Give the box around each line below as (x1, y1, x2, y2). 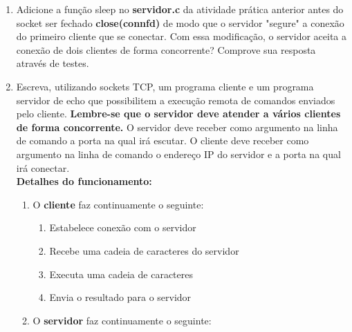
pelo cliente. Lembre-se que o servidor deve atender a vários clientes (16, 106, 341, 121)
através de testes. (16, 56, 89, 70)
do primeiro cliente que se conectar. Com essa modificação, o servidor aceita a (16, 29, 346, 43)
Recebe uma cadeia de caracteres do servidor (49, 243, 239, 257)
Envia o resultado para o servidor (49, 290, 192, 304)
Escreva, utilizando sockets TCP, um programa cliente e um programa (16, 79, 314, 93)
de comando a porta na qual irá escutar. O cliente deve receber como (16, 133, 309, 148)
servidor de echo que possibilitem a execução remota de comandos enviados (16, 92, 335, 107)
